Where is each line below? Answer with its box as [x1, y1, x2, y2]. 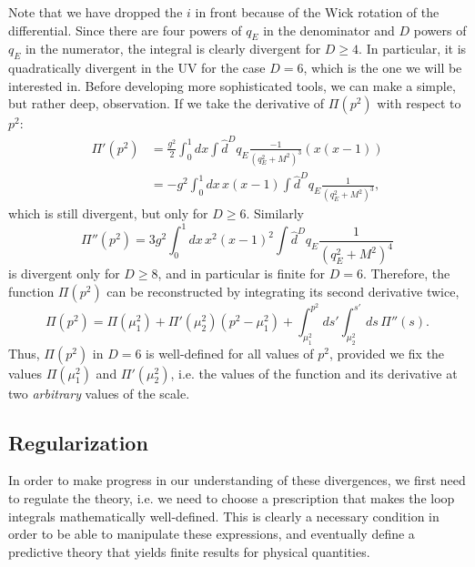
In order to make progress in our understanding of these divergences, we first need [8, 471, 466, 490]
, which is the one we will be [303, 58, 462, 77]
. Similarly [246, 204, 304, 223]
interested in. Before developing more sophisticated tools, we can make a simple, [8, 76, 456, 95]
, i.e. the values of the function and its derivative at [170, 363, 458, 382]
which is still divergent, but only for [8, 204, 208, 223]
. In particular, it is [359, 39, 467, 58]
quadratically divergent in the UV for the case [8, 58, 266, 77]
